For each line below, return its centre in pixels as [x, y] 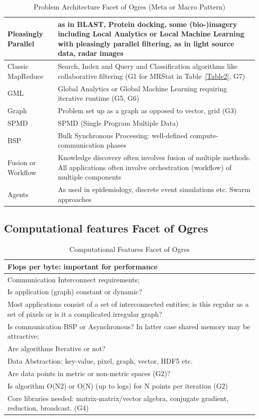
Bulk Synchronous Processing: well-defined [123, 135]
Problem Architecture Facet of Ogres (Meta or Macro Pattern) [129, 6]
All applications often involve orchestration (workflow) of [145, 167]
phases [116, 145]
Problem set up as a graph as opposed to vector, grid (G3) [147, 110]
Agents [18, 194]
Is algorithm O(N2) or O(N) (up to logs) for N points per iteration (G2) [118, 385]
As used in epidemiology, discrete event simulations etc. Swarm [154, 189]
